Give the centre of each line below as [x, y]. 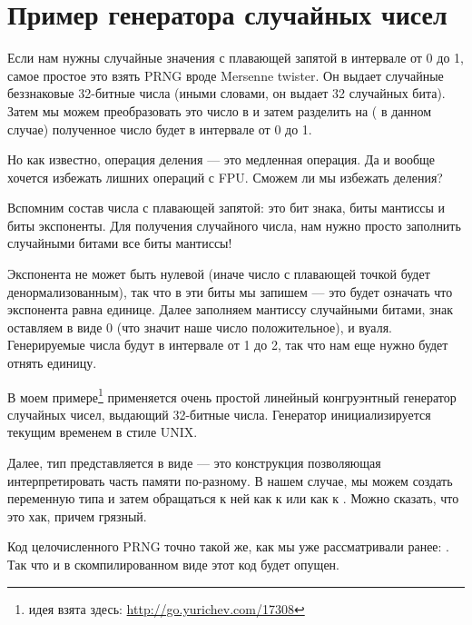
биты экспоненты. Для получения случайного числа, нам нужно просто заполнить [234, 225]
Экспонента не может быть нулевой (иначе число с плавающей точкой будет [219, 274]
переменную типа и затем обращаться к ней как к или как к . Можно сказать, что [233, 498]
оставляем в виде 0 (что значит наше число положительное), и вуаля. [200, 327]
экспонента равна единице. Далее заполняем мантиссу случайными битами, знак [231, 309]
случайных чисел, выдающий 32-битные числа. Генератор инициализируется [219, 414]
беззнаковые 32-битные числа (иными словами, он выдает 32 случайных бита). [226, 93]
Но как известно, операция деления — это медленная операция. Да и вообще [221, 159]
